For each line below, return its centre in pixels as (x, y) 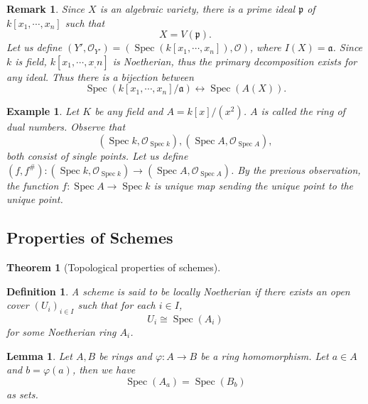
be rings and (125, 355)
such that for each (117, 305)
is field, (31, 61)
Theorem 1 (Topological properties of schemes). (114, 267)
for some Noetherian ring (61, 331)
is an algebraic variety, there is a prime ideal (197, 9)
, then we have (104, 370)
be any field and (129, 111)
